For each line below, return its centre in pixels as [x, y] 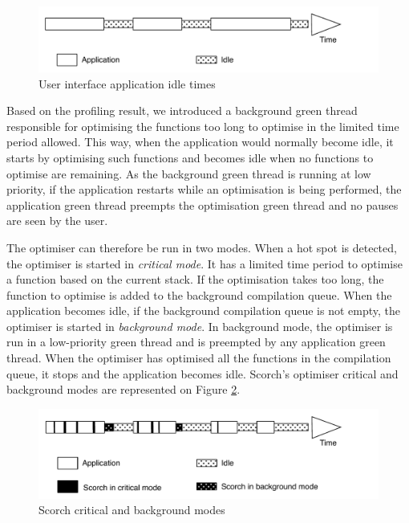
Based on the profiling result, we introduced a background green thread [182, 110]
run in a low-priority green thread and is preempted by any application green [196, 342]
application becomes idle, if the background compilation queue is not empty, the [203, 311]
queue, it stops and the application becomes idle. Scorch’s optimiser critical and [202, 373]
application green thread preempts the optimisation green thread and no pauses [202, 204]
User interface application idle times [127, 83]
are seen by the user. [57, 221]
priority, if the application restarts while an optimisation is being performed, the [204, 189]
